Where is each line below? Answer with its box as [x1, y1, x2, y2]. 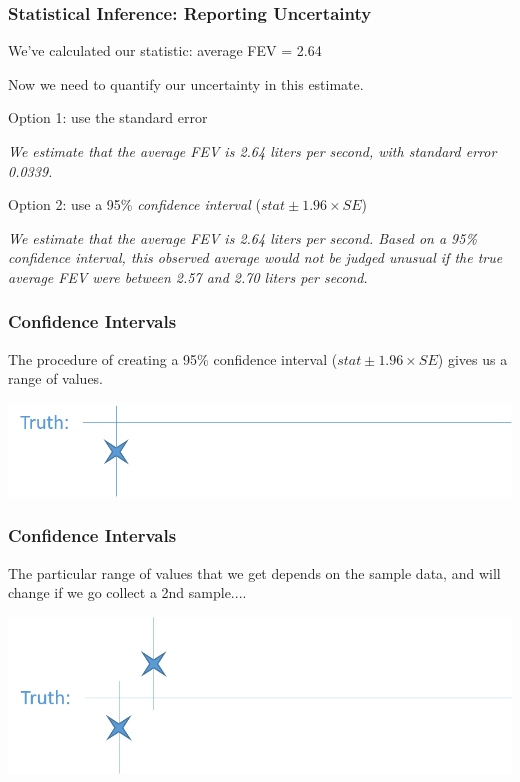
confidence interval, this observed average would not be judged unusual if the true [8, 247, 503, 268]
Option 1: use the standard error [8, 107, 208, 128]
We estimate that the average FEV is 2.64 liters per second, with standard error [8, 141, 497, 161]
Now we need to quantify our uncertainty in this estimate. [8, 73, 364, 94]
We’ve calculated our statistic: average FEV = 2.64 [8, 40, 322, 61]
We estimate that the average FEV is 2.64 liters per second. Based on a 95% [8, 227, 477, 248]
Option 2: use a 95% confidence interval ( [8, 194, 261, 215]
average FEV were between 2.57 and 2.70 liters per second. [8, 266, 368, 287]
